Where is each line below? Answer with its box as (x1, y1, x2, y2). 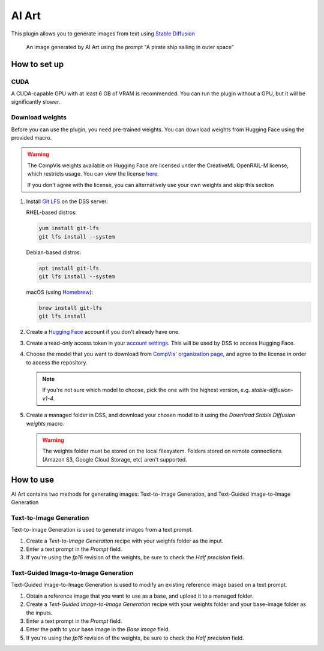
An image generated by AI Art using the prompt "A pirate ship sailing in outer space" (26, 43, 234, 50)
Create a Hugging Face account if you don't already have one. (26, 328, 180, 336)
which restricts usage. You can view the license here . (27, 170, 159, 177)
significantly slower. (11, 98, 61, 106)
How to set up (11, 59, 64, 69)
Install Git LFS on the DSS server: (26, 198, 108, 205)
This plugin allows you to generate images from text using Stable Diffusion (11, 30, 195, 37)
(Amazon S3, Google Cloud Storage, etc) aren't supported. (42, 456, 187, 463)
